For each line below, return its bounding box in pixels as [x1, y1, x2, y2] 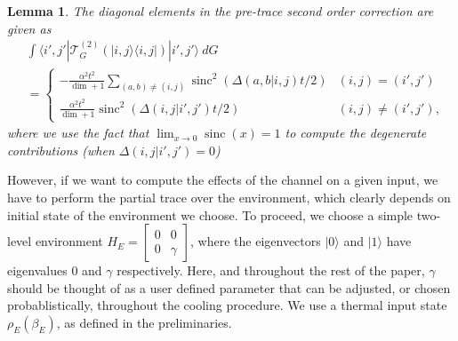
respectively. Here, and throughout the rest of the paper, [117, 261, 425, 280]
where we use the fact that [7, 123, 149, 142]
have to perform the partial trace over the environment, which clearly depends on [7, 187, 451, 206]
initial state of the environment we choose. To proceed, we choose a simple [7, 205, 414, 224]
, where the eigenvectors [190, 232, 321, 250]
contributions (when [7, 140, 115, 159]
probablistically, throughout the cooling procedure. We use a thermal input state [7, 296, 447, 314]
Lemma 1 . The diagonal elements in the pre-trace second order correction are [7, 2, 434, 20]
